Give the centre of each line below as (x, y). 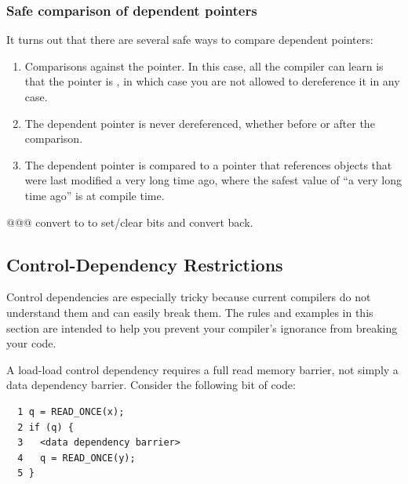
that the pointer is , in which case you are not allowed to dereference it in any (212, 81)
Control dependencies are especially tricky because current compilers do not (189, 297)
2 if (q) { (46, 427)
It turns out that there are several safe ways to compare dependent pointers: (190, 40)
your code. (31, 343)
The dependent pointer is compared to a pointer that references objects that (208, 164)
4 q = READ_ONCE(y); (76, 458)
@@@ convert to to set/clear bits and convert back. (130, 222)
